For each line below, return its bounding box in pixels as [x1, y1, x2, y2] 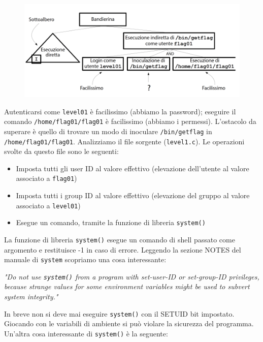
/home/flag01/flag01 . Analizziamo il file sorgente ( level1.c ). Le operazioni [4, 136, 245, 146]
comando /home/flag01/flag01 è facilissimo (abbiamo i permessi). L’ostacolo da [4, 116, 256, 127]
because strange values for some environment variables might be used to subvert [4, 281, 250, 292]
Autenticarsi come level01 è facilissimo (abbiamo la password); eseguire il [4, 106, 236, 116]
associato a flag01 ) [16, 173, 77, 183]
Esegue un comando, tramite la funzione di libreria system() [16, 217, 206, 228]
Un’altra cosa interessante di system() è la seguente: [4, 328, 168, 338]
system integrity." [4, 291, 58, 302]
